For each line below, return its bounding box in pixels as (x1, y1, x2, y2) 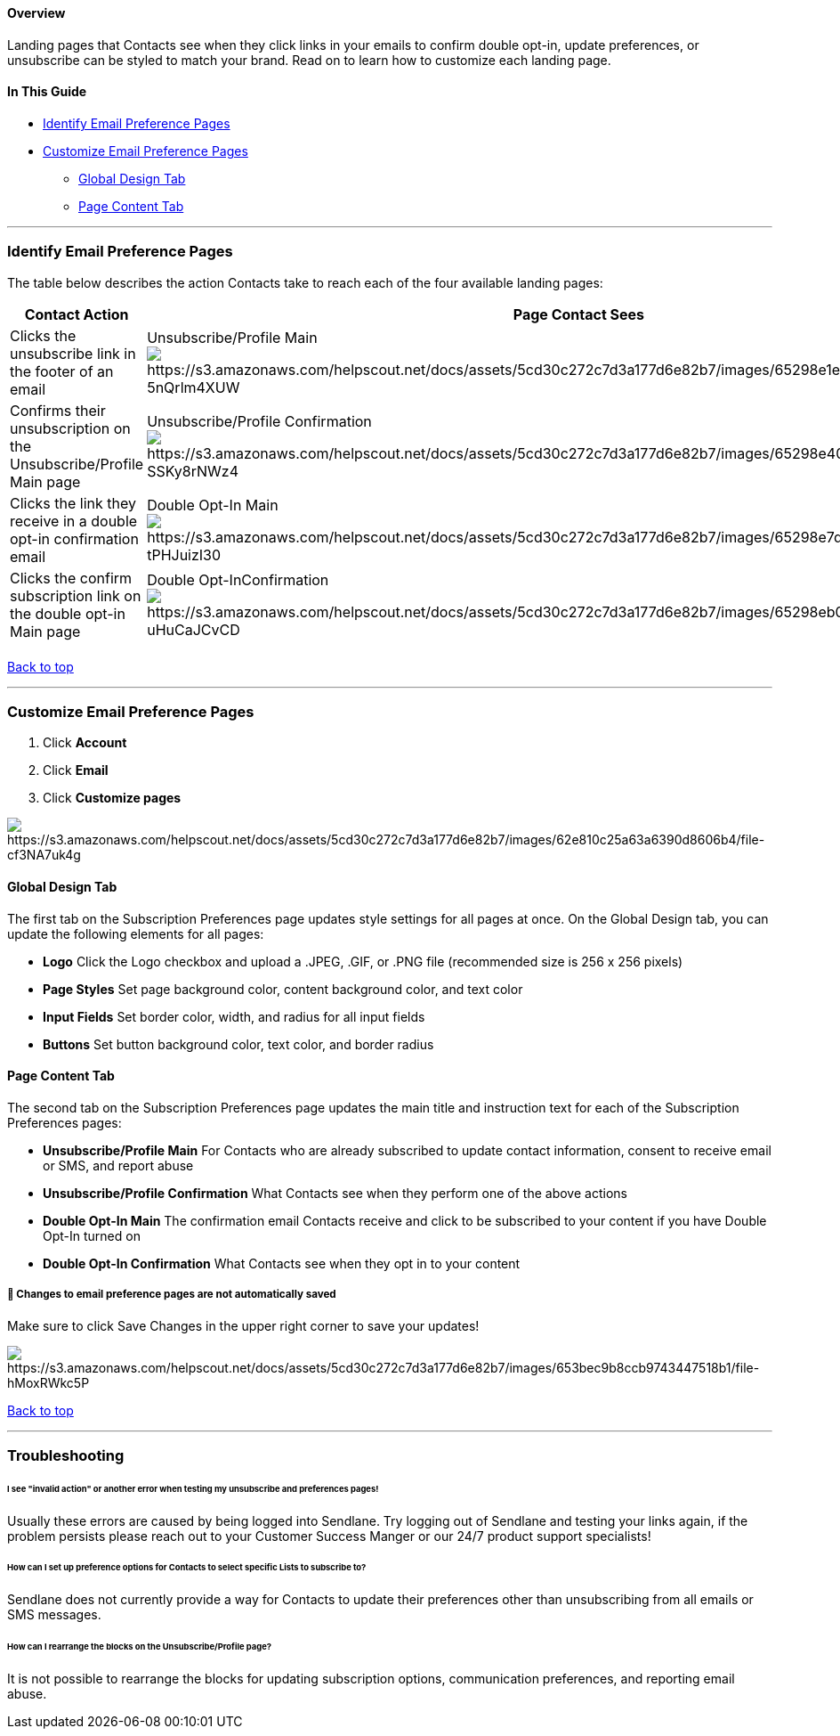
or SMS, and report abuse (43, 1157, 194, 1173)
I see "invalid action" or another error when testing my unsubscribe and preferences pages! (7, 1483, 379, 1494)
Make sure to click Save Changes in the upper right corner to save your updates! (7, 1317, 480, 1333)
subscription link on (10, 586, 141, 605)
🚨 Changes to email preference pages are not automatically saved (7, 1288, 336, 1301)
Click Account (43, 735, 127, 751)
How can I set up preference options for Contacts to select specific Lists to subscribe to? (7, 1562, 367, 1573)
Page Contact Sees (513, 305, 645, 323)
